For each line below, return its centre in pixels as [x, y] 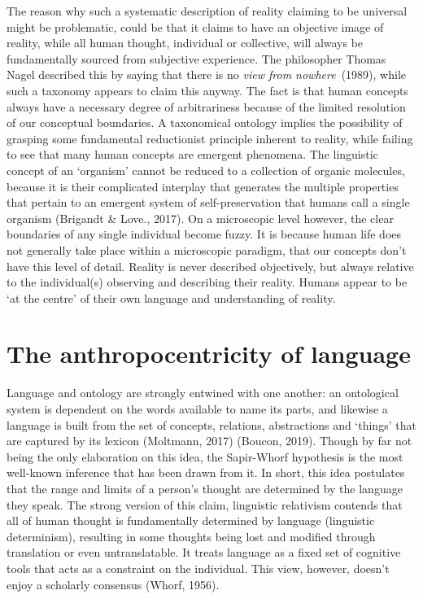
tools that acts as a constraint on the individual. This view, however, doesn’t [198, 568]
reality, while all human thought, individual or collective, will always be [185, 43]
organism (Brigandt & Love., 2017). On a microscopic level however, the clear [200, 218]
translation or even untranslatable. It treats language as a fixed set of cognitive [204, 552]
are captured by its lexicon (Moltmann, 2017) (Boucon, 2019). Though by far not [209, 441]
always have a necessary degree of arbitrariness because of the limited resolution [206, 106]
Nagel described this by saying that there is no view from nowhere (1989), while [206, 74]
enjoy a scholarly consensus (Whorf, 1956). [113, 584]
